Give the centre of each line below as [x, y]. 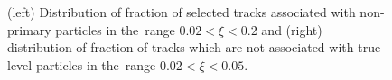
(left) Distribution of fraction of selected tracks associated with [182, 12]
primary [29, 29]
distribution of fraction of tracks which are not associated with [181, 47]
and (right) [292, 29]
